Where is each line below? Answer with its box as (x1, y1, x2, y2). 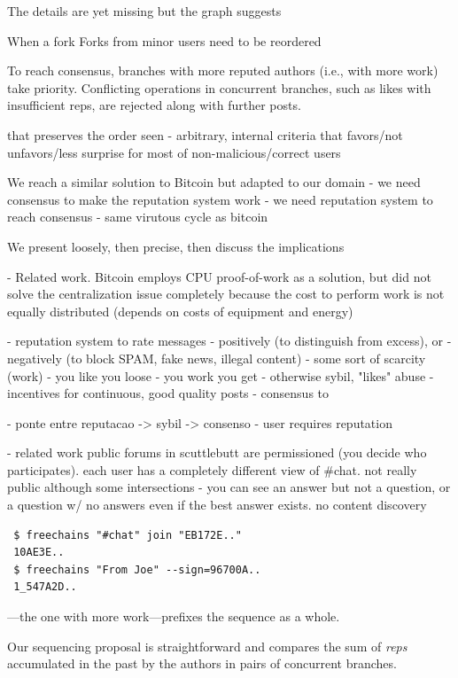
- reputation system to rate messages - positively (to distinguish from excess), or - (7, 331, 452, 350)
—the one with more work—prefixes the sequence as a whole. (7, 607, 340, 626)
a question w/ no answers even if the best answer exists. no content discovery (7, 495, 427, 514)
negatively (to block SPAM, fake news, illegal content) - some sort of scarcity (7, 348, 426, 367)
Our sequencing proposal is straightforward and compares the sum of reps (7, 636, 408, 655)
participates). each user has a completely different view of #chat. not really (7, 460, 417, 479)
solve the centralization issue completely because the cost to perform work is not (7, 284, 445, 303)
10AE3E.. (13, 546, 65, 559)
